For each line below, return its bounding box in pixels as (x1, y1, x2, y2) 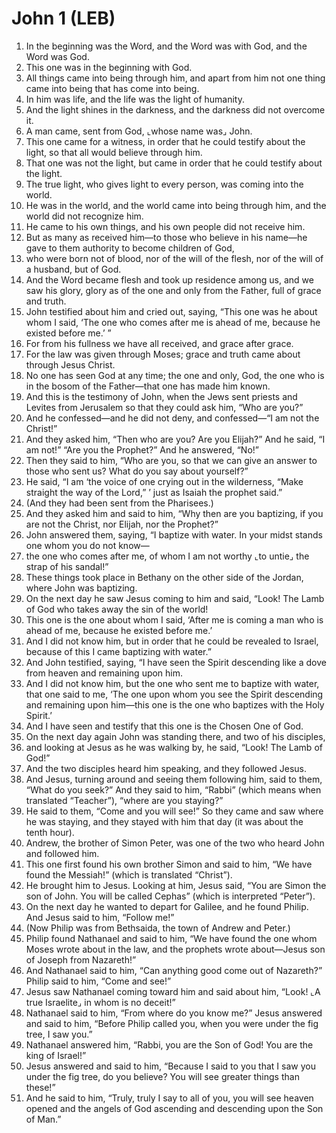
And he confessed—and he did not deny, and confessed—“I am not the (25, 412, 320, 424)
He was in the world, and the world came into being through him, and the (25, 199, 327, 211)
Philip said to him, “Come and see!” (25, 975, 172, 987)
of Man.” (25, 1113, 62, 1125)
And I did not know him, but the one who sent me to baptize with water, (25, 677, 320, 689)
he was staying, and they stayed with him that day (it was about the (25, 815, 304, 827)
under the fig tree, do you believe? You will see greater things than (25, 1070, 300, 1082)
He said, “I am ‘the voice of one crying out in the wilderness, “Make (25, 475, 304, 487)
